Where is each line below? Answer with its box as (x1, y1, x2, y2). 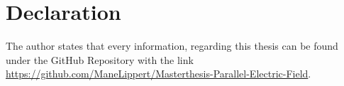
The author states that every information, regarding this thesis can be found (6, 38, 338, 53)
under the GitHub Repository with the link (6, 52, 194, 67)
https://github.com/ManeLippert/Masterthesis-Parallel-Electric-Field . (6, 66, 311, 81)
